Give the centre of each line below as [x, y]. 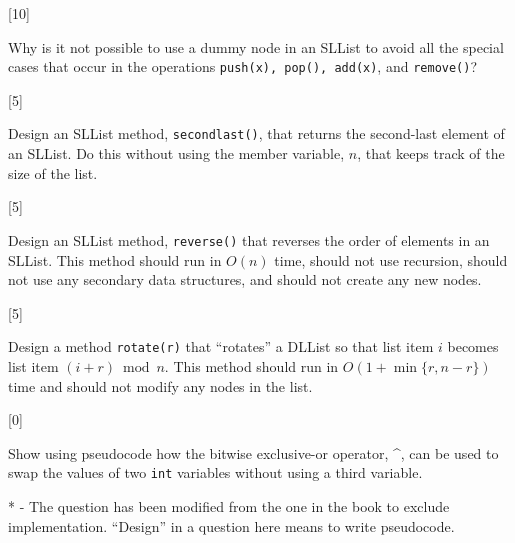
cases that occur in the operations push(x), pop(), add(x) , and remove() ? [243, 66]
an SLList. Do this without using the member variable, [176, 153]
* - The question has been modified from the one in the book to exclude [229, 506]
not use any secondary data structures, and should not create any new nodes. [245, 279]
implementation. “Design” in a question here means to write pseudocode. [231, 525]
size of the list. [53, 172]
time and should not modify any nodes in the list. [160, 385]
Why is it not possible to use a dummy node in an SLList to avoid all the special [256, 46]
